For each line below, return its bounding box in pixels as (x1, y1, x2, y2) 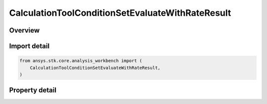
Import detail (9, 42, 49, 50)
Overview (9, 26, 40, 35)
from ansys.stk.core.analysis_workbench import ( (19, 58, 142, 64)
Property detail (9, 86, 57, 95)
